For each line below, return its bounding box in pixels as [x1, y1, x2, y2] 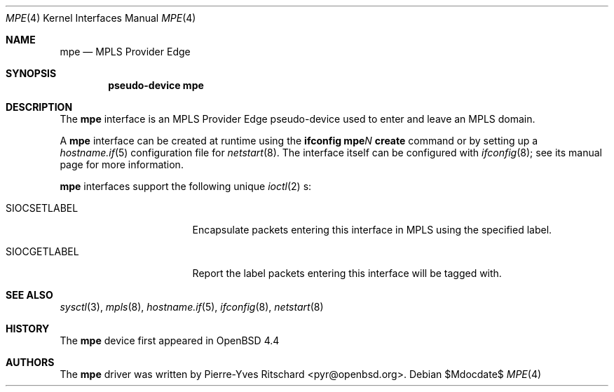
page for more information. [60, 158, 184, 170]
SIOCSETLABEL [6, 202, 79, 214]
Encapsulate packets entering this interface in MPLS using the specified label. [192, 224, 552, 236]
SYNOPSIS [6, 67, 57, 79]
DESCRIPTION [6, 101, 73, 113]
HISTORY [6, 323, 50, 334]
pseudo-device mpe [108, 79, 204, 91]
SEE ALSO [6, 289, 53, 301]
